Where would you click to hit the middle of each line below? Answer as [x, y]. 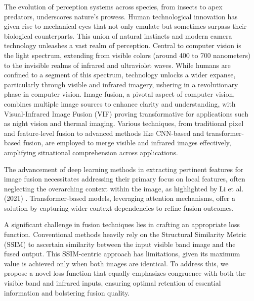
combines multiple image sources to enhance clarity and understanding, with [120, 103]
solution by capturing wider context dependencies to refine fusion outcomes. [119, 208]
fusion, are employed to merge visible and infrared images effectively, [127, 143]
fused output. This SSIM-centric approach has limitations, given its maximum [122, 254]
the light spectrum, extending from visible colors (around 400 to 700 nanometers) [127, 55]
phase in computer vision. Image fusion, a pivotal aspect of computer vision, [120, 94]
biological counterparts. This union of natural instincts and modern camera [118, 35]
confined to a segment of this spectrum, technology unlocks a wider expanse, [120, 75]
